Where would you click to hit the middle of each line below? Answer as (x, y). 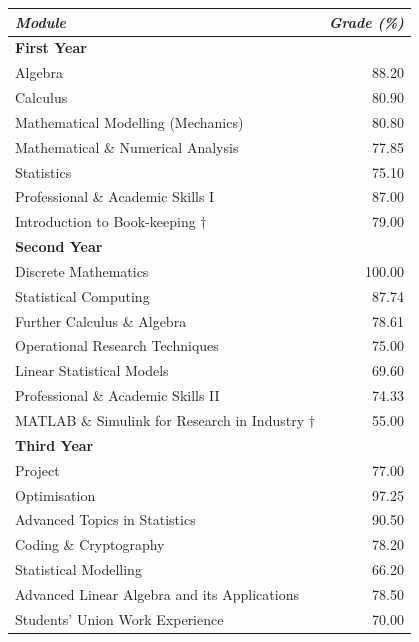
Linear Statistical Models (92, 370)
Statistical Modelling (78, 569)
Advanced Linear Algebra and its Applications (157, 593)
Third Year (54, 444)
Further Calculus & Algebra (101, 320)
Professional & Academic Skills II (117, 395)
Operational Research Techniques (117, 345)
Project (37, 469)
